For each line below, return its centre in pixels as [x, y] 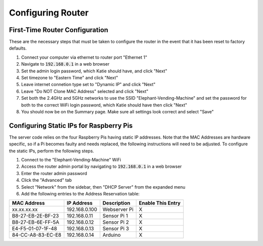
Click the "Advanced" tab [47, 180]
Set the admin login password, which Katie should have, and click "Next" [94, 71]
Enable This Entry [160, 203]
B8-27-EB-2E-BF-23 [36, 216]
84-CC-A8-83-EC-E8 [37, 235]
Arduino [112, 235]
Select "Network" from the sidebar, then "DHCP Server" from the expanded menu [103, 187]
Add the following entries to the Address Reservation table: [80, 194]
